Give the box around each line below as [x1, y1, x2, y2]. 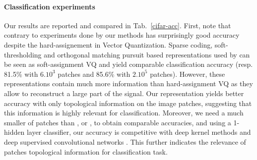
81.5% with [4, 68, 38, 79]
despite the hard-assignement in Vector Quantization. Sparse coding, [4, 39, 213, 50]
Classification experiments [4, 1, 95, 11]
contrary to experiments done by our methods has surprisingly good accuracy [4, 30, 240, 40]
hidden [4, 127, 25, 137]
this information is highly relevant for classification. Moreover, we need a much [4, 107, 244, 118]
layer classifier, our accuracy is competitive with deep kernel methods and [26, 127, 251, 137]
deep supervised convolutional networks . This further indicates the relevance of [4, 136, 246, 147]
